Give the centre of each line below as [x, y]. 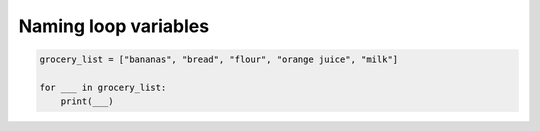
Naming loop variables [114, 26]
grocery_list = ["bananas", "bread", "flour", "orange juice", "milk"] [219, 59]
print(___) [87, 101]
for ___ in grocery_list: [103, 87]
